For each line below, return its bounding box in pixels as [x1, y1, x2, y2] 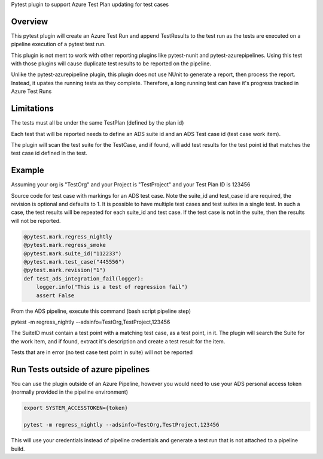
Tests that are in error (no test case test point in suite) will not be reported [11, 349, 193, 356]
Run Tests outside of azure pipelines [11, 364, 150, 375]
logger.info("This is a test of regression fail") [36, 283, 188, 291]
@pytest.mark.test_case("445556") [23, 258, 125, 265]
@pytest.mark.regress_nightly [23, 233, 112, 240]
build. [11, 445, 25, 452]
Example [11, 165, 44, 176]
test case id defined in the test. [11, 150, 88, 157]
